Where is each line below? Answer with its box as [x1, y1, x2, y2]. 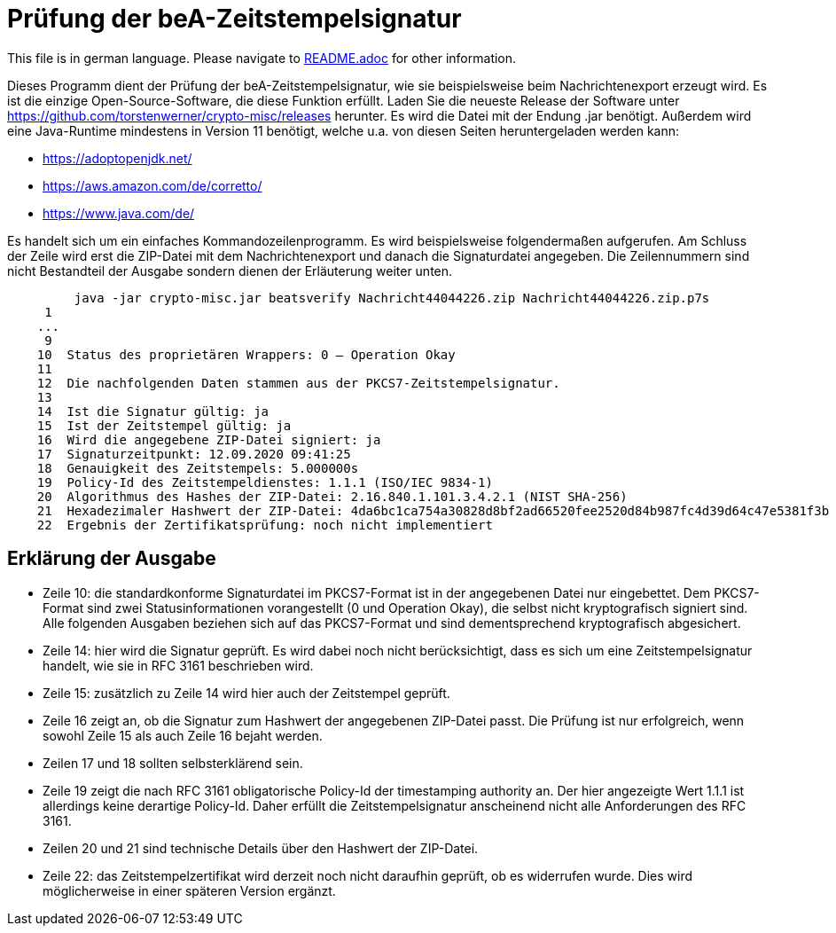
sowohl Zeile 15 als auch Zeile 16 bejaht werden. [43, 727, 323, 743]
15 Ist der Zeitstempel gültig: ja [36, 418, 292, 433]
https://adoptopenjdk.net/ [43, 150, 192, 166]
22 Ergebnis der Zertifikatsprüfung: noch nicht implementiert [36, 517, 493, 532]
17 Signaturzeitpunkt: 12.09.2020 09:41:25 [36, 446, 351, 461]
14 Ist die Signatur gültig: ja [36, 404, 270, 419]
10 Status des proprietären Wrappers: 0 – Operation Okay [36, 347, 456, 362]
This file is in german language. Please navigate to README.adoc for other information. [7, 50, 517, 66]
